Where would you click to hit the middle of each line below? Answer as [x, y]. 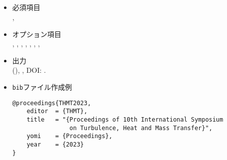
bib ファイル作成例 [42, 86]
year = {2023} [55, 144]
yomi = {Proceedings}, [70, 136]
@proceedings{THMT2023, [52, 103]
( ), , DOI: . [29, 70]
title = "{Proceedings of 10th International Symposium [125, 119]
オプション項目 [37, 34]
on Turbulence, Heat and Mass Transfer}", [141, 128]
